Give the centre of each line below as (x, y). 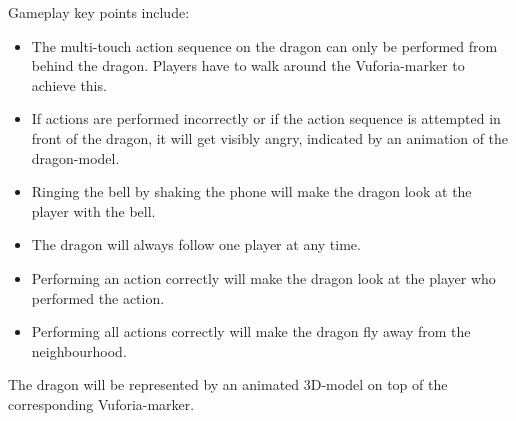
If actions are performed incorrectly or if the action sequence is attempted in (266, 118)
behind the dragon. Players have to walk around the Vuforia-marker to (248, 65)
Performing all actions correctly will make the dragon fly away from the (251, 331)
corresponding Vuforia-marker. (101, 403)
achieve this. (69, 84)
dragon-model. (75, 157)
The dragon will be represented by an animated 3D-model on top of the (228, 384)
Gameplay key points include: (99, 12)
